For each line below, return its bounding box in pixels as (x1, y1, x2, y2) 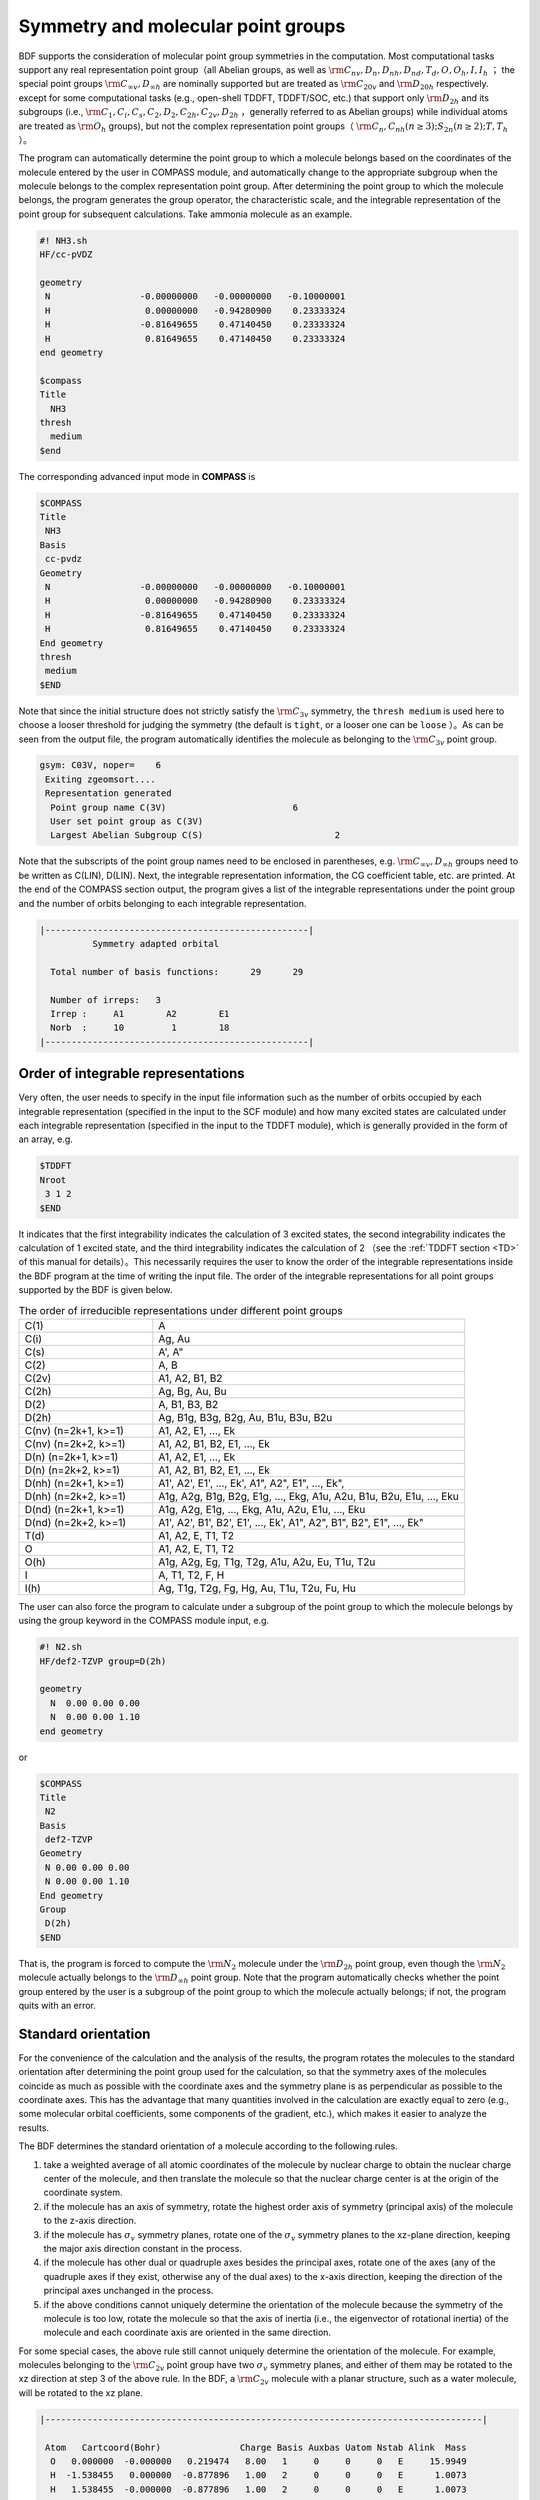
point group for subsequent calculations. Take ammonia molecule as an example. (18, 208, 353, 220)
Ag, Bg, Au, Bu (158, 1384, 227, 1398)
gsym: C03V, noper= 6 (39, 760, 162, 771)
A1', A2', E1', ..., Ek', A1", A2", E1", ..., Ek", (158, 1476, 345, 1490)
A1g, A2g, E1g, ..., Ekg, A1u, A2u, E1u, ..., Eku (158, 1502, 366, 1516)
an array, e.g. (18, 1133, 74, 1145)
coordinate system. (43, 2186, 124, 2199)
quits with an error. (18, 1999, 97, 2011)
